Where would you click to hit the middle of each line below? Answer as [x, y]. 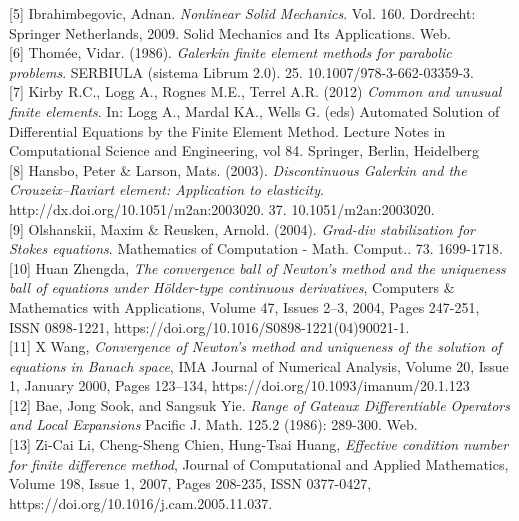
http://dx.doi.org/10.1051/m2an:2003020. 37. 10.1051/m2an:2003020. [222, 208]
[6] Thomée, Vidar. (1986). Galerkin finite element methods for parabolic [230, 52]
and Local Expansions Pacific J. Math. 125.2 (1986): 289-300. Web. [213, 424]
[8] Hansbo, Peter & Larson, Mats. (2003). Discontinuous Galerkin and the [238, 169]
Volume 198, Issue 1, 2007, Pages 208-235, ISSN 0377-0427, [190, 483]
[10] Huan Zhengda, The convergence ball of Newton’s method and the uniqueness [257, 267]
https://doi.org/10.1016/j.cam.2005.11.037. [141, 502]
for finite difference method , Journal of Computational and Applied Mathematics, [259, 463]
